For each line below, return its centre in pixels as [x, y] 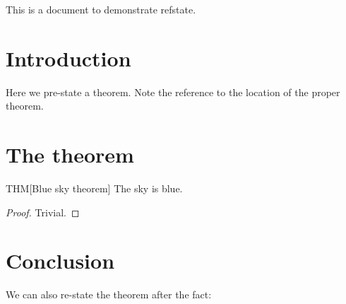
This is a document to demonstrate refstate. [101, 9]
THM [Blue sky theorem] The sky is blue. [94, 188]
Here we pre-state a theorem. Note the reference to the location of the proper [173, 92]
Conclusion [60, 261]
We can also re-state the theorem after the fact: [109, 294]
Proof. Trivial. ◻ [43, 212]
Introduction [68, 58]
